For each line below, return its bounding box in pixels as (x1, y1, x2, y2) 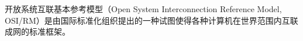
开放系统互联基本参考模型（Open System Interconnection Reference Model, (5, 3, 282, 14)
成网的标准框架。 (5, 25, 70, 38)
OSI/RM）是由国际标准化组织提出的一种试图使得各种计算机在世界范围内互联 (5, 14, 298, 26)
